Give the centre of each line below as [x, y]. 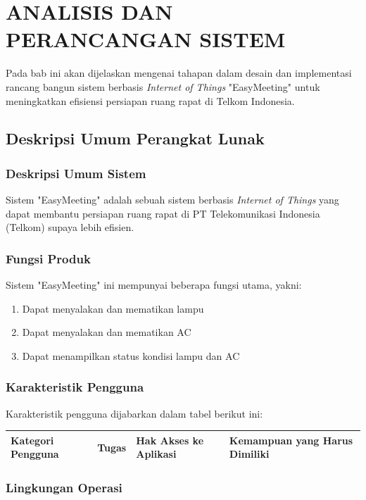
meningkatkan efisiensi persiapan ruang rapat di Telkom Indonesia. [150, 100]
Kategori [32, 440]
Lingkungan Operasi [64, 488]
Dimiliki [249, 454]
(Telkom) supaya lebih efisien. [70, 227]
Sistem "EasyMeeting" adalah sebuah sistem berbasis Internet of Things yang [172, 200]
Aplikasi [156, 454]
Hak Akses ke [170, 440]
